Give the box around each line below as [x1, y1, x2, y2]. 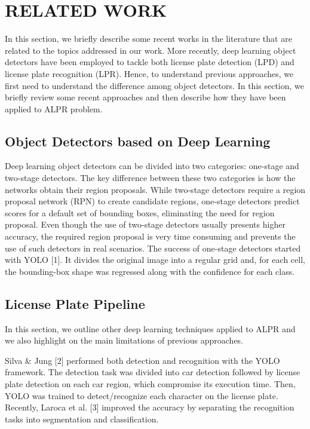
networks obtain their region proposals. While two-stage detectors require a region [5, 183, 306, 195]
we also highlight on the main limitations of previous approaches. [5, 334, 244, 347]
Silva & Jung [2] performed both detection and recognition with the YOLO [5, 354, 280, 366]
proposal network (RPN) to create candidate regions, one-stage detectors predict [5, 195, 300, 207]
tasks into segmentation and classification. [5, 412, 159, 425]
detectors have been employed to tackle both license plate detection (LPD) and [5, 56, 294, 68]
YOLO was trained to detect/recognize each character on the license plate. [5, 389, 278, 402]
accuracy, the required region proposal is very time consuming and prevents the [5, 230, 296, 243]
